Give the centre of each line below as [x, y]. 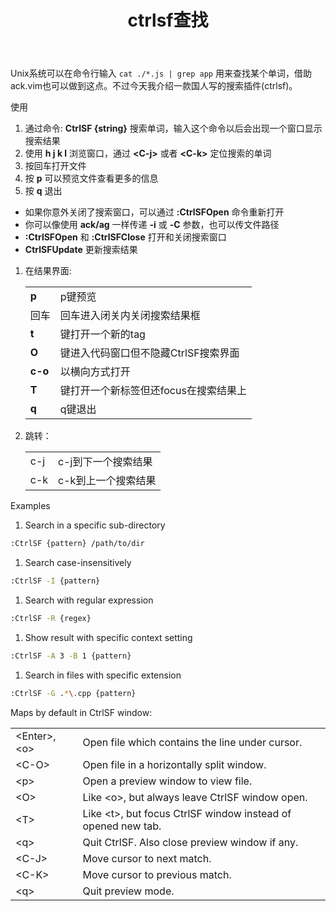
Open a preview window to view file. [167, 781]
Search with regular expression [89, 600]
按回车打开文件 [55, 166]
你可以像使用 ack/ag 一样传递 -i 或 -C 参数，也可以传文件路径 [152, 225]
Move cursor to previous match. [157, 874]
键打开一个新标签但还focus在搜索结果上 [153, 391]
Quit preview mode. [128, 891]
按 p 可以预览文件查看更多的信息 [91, 178]
